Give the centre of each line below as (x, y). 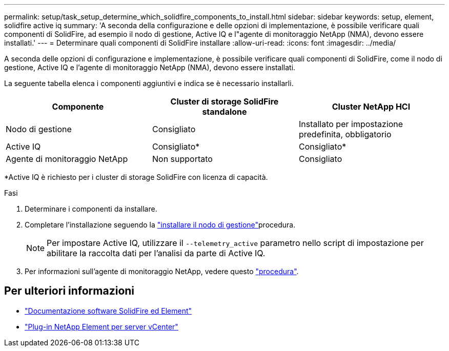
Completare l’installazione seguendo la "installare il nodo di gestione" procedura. (160, 225)
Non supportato (182, 159)
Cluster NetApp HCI (371, 107)
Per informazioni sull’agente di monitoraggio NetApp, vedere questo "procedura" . (162, 271)
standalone (224, 112)
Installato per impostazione (351, 124)
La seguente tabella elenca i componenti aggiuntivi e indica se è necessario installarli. (149, 83)
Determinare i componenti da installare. (91, 209)
